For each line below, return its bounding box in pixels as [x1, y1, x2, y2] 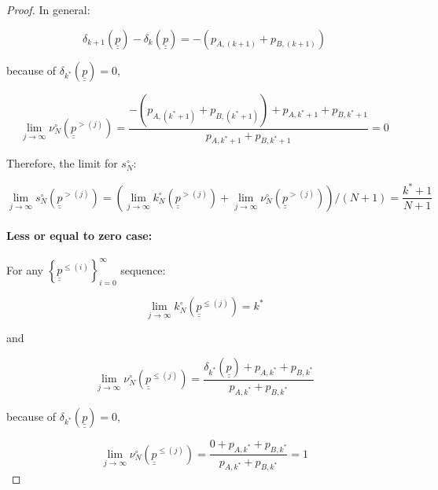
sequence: [120, 261, 166, 278]
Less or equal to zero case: [6, 227, 153, 243]
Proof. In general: [6, 2, 90, 17]
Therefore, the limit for [6, 155, 118, 171]
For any [6, 261, 43, 278]
